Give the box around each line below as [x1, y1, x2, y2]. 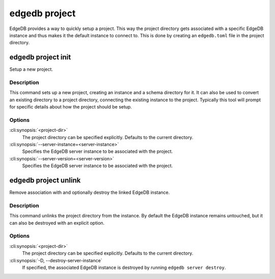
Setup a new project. [9, 66, 53, 72]
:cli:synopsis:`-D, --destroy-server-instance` [9, 257, 102, 263]
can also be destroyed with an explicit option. [9, 219, 105, 226]
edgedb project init [9, 53, 71, 62]
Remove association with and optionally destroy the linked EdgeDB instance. [9, 189, 170, 196]
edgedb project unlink [9, 176, 81, 185]
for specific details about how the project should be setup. [9, 104, 132, 110]
